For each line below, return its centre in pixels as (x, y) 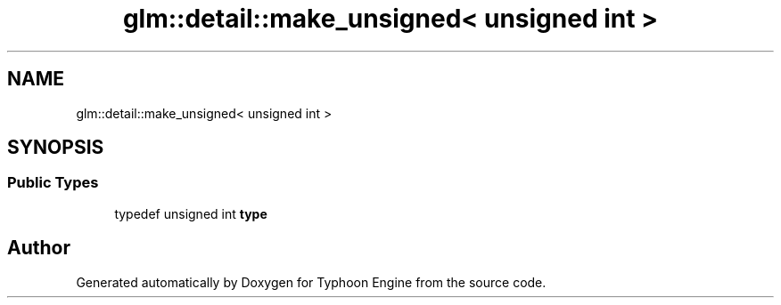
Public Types (53, 183)
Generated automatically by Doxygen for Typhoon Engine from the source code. (311, 282)
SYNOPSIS (56, 148)
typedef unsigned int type (191, 213)
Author (39, 248)
